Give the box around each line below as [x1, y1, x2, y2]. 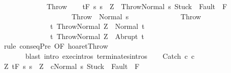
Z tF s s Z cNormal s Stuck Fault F [4, 60, 140, 71]
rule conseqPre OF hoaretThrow [4, 41, 108, 51]
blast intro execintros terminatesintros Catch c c [25, 50, 194, 61]
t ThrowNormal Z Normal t [50, 21, 145, 31]
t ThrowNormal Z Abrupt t [50, 30, 144, 41]
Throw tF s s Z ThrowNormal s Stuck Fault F [46, 1, 227, 11]
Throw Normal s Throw [71, 11, 201, 21]
